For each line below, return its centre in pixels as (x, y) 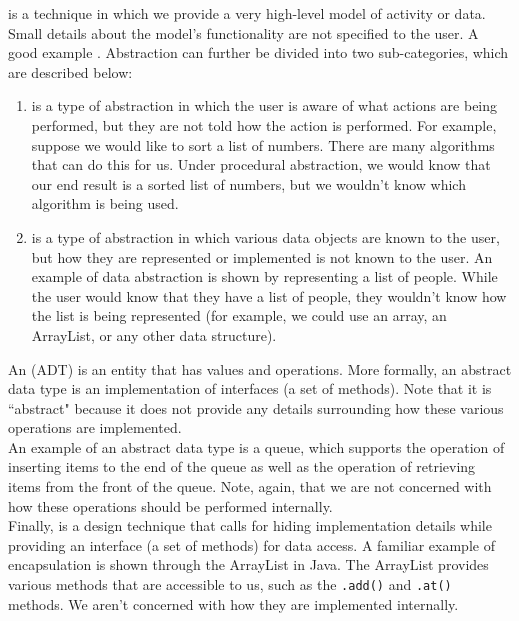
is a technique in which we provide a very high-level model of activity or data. (247, 13)
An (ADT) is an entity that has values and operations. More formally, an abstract (260, 368)
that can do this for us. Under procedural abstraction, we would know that (261, 164)
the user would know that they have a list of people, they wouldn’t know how (269, 295)
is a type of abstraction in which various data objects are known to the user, (265, 236)
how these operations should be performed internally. (170, 505)
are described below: (70, 71)
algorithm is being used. (105, 203)
